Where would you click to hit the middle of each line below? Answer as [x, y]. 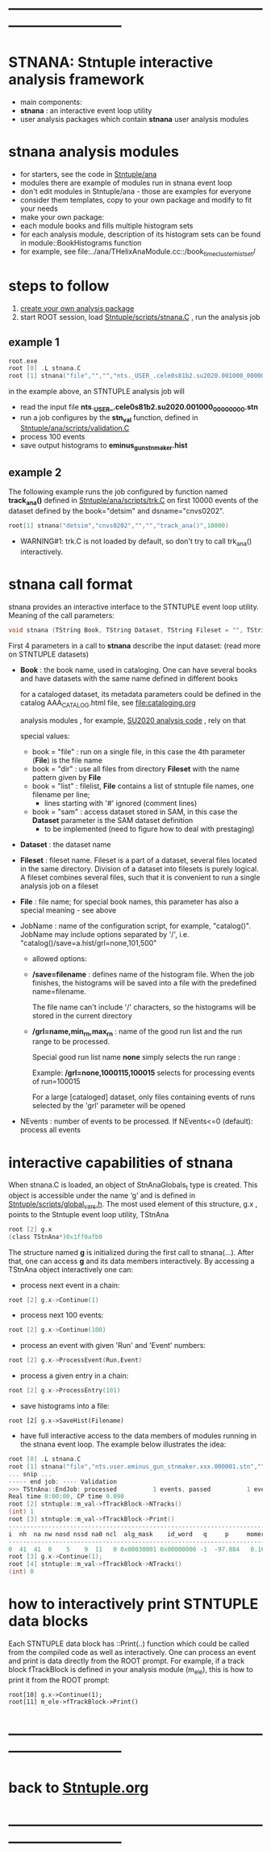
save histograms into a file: [65, 1406]
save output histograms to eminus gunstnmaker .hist [104, 446]
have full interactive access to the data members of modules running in [138, 1436]
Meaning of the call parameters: [61, 615]
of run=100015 [56, 1081]
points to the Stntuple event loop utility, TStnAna [89, 1214]
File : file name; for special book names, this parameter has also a [129, 901]
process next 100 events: [62, 1315]
